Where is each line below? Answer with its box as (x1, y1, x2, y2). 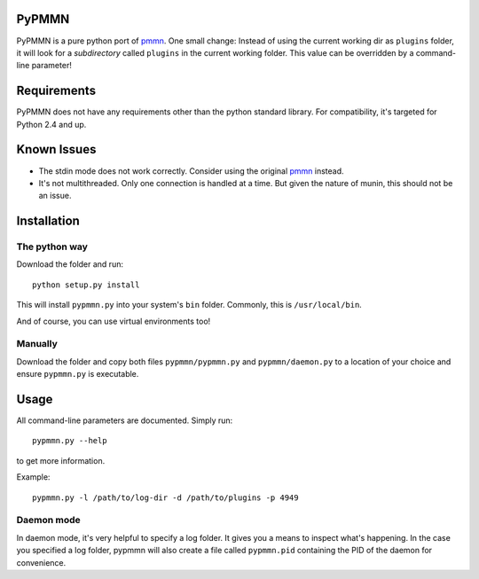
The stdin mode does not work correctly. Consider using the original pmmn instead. (38, 165, 345, 176)
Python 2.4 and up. (16, 119, 87, 129)
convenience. (16, 557, 67, 567)
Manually (16, 338, 58, 350)
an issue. (38, 191, 72, 201)
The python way (16, 240, 89, 253)
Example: (16, 472, 51, 482)
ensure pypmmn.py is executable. (16, 369, 139, 379)
